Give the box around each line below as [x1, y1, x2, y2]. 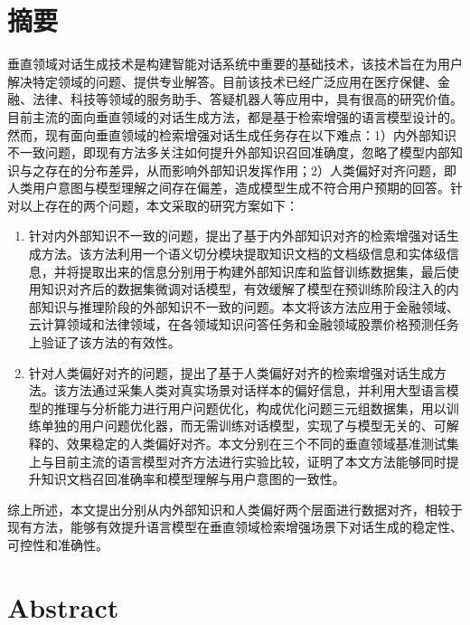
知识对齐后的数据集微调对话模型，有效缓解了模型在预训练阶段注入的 [41, 279, 446, 298]
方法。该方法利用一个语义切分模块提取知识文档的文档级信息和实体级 [41, 244, 446, 263]
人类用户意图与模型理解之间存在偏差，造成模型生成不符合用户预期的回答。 [7, 178, 450, 197]
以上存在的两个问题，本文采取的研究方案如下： [19, 195, 298, 214]
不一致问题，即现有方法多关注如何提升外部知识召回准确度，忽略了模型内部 [7, 143, 450, 162]
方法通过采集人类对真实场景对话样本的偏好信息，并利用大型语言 [66, 381, 446, 400]
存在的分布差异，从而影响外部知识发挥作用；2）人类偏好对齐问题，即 [44, 160, 456, 179]
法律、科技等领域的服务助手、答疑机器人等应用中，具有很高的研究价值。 [32, 90, 463, 109]
